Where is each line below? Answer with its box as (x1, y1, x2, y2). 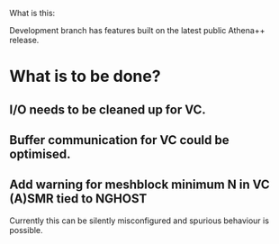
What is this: (9, 8, 56, 18)
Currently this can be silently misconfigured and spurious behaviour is (9, 215, 270, 226)
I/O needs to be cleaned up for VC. (9, 102, 207, 117)
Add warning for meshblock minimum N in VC (9, 177, 270, 193)
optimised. (9, 146, 71, 161)
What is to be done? (9, 67, 161, 86)
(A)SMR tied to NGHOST (9, 191, 148, 206)
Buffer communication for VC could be (9, 132, 229, 148)
